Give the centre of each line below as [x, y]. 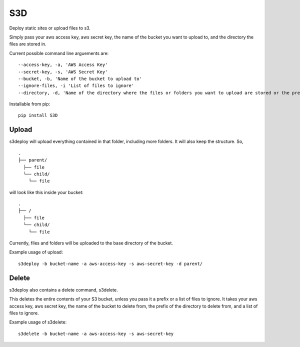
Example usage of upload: [36, 252]
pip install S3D [38, 115]
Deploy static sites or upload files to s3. [50, 28]
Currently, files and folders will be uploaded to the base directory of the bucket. [91, 243]
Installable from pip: [30, 104]
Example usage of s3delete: [38, 322]
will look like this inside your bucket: [46, 192]
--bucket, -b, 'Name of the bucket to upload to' [80, 78]
